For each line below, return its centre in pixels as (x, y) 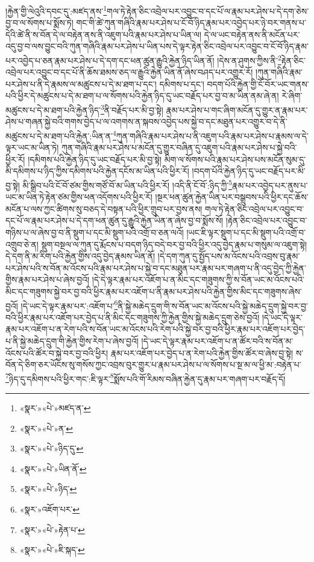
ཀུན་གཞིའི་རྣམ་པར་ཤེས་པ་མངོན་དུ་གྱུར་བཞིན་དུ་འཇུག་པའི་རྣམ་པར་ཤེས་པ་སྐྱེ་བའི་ (179, 147)
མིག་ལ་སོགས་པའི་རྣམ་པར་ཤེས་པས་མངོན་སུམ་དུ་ (235, 159)
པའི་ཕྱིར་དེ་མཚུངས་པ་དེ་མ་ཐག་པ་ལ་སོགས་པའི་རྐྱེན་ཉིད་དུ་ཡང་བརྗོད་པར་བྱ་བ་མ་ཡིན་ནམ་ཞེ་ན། (142, 96)
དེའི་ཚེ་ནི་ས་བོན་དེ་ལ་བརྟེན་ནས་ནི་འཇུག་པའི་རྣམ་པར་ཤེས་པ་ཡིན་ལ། (104, 34)
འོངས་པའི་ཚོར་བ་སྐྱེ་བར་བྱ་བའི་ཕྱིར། (57, 352)
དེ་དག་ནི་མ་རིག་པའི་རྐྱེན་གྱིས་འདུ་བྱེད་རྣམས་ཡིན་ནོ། (80, 256)
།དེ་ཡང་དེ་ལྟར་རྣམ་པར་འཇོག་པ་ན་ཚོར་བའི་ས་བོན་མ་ (217, 340)
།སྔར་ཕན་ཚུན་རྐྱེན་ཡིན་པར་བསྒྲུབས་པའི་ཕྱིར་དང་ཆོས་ (232, 197)
